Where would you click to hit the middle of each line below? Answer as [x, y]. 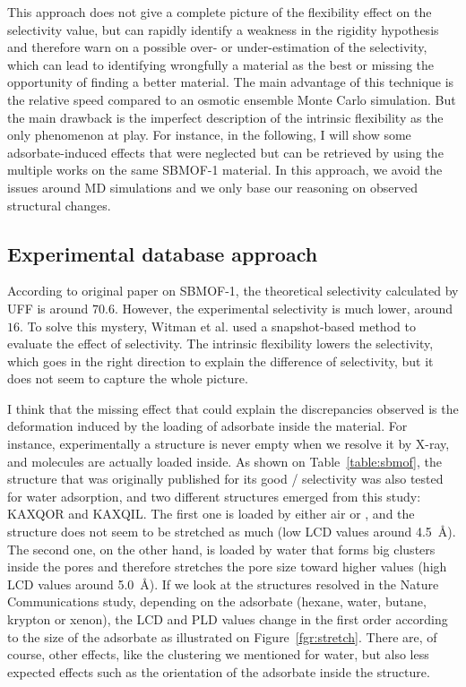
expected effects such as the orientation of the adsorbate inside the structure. [219, 671]
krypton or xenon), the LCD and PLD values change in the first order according [228, 619]
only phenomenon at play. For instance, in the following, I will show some [209, 135]
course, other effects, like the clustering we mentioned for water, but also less [218, 654]
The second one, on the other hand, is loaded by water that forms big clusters [221, 549]
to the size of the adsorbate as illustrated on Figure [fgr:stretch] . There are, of [222, 636]
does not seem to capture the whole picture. [128, 378]
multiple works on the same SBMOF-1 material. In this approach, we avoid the [225, 170]
